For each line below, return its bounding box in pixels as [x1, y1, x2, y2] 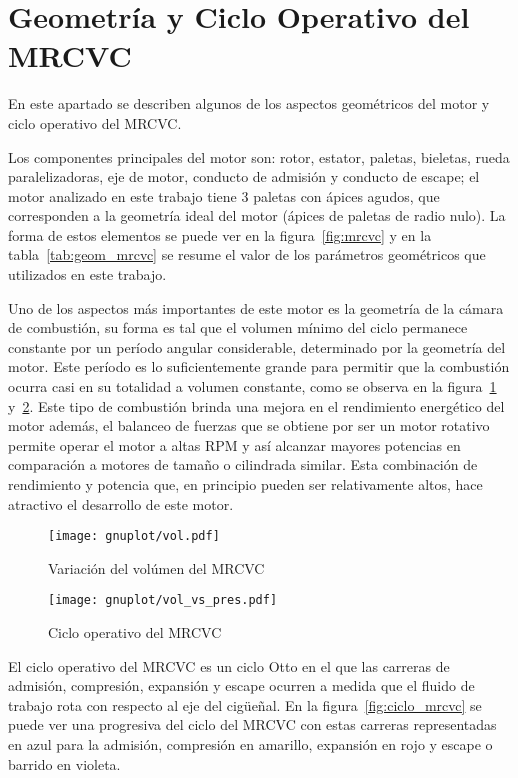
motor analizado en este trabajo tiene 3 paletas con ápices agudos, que [8, 185, 440, 206]
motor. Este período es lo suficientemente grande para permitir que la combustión [8, 356, 510, 377]
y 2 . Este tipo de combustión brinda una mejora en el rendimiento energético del [8, 395, 505, 416]
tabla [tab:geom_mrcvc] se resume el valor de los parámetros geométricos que [8, 244, 486, 265]
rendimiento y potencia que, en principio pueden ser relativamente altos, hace [8, 474, 483, 494]
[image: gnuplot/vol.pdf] [48, 529, 220, 544]
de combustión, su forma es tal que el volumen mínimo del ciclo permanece [8, 317, 468, 338]
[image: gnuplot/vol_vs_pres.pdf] [48, 593, 278, 608]
